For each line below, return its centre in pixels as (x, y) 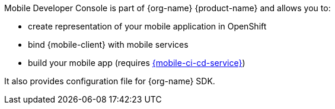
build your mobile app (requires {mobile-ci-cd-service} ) (137, 63)
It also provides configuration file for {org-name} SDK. (110, 81)
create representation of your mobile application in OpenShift (147, 26)
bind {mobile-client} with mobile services (108, 44)
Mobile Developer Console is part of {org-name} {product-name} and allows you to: (167, 8)
